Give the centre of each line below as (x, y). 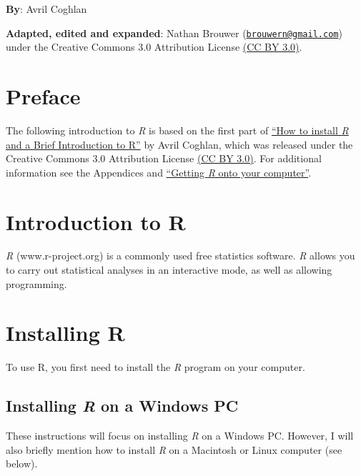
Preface (43, 96)
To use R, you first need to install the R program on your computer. (155, 367)
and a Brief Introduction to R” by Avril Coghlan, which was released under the (179, 144)
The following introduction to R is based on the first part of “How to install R (177, 130)
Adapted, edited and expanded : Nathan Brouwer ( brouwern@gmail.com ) (174, 33)
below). (22, 463)
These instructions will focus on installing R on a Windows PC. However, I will (180, 436)
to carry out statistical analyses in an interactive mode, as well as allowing (169, 270)
